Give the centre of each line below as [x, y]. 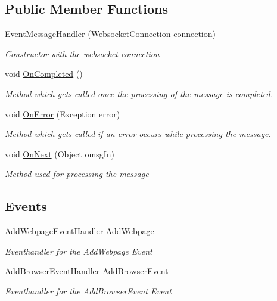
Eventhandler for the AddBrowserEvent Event [88, 291]
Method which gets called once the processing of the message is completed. [139, 93]
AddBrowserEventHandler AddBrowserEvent [87, 271]
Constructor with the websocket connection [82, 53]
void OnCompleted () [44, 74]
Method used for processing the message [77, 174]
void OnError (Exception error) [63, 114]
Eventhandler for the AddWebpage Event [79, 251]
